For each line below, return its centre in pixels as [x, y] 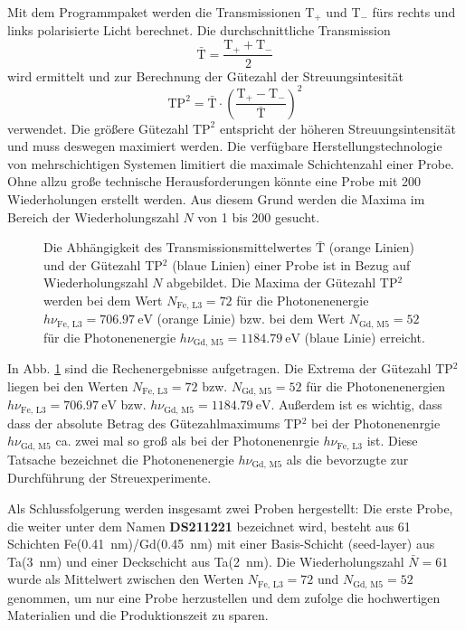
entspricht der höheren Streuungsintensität [337, 128]
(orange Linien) [372, 247]
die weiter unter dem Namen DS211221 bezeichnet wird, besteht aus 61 [209, 526]
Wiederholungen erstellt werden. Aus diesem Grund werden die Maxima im [216, 199]
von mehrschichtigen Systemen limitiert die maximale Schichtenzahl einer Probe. [231, 163]
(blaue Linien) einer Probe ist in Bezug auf [291, 264]
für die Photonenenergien [376, 386]
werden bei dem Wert [103, 300]
